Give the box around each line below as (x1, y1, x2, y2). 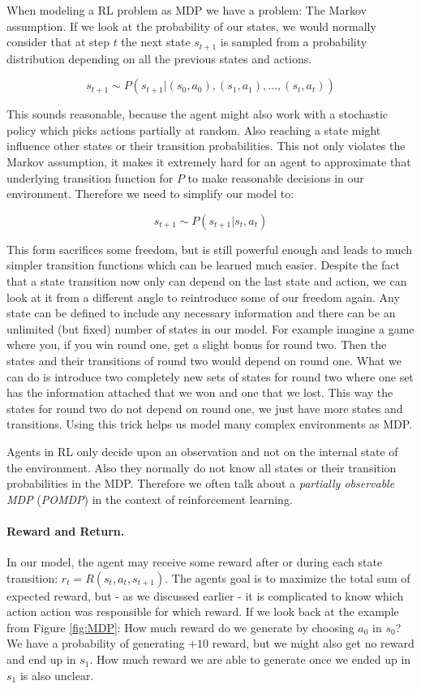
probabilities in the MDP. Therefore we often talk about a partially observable (6, 475, 395, 492)
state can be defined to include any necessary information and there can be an (6, 304, 396, 321)
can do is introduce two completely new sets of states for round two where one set (6, 368, 414, 385)
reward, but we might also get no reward (212, 635, 415, 652)
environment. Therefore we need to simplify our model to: (6, 185, 294, 202)
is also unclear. (19, 666, 94, 683)
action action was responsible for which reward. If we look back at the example (6, 603, 399, 620)
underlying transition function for (6, 169, 174, 186)
